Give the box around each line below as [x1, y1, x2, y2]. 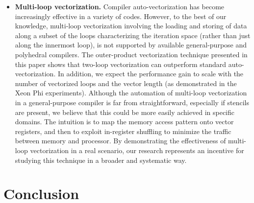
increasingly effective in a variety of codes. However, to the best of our [15, 11, 227, 21]
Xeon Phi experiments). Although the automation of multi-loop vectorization [15, 88, 247, 98]
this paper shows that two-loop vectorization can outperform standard [15, 59, 227, 69]
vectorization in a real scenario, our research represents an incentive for [30, 145, 244, 155]
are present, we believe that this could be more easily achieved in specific [15, 107, 234, 117]
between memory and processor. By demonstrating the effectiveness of [15, 135, 226, 146]
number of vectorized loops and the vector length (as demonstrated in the [15, 78, 237, 88]
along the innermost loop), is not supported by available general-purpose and [15, 40, 247, 50]
